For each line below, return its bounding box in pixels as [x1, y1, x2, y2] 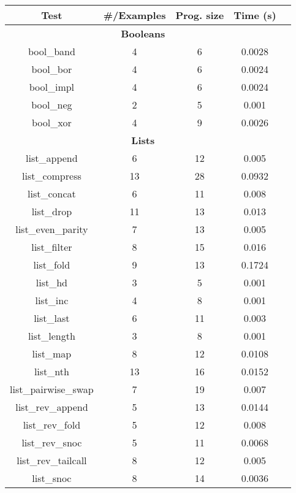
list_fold [33, 258, 70, 272]
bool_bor [31, 62, 72, 76]
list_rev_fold [23, 418, 81, 432]
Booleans [121, 26, 165, 40]
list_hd [36, 275, 67, 289]
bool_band [28, 44, 75, 58]
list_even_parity [15, 222, 88, 236]
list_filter [31, 240, 72, 254]
